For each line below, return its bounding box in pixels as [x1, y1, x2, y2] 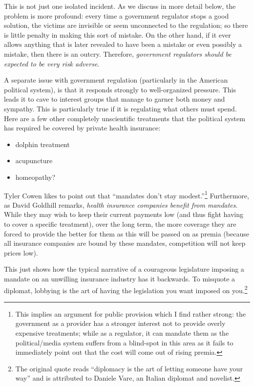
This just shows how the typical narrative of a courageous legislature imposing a [4, 264, 244, 274]
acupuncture [15, 155, 53, 166]
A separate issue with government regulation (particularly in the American [4, 75, 228, 85]
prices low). [4, 247, 38, 257]
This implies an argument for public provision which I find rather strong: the [15, 308, 246, 319]
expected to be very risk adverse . [4, 58, 100, 68]
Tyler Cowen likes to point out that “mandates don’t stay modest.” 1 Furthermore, [4, 189, 249, 200]
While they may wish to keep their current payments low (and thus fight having [4, 209, 243, 219]
